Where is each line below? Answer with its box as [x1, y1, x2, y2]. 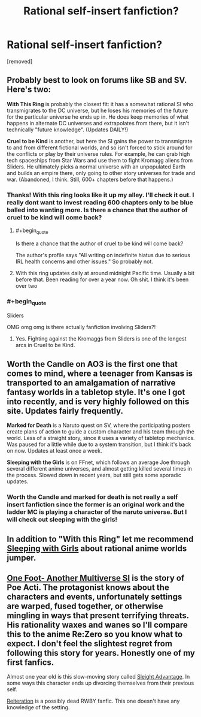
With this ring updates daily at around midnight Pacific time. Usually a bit [15, 269, 195, 276]
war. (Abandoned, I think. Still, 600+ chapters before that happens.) [7, 176, 173, 183]
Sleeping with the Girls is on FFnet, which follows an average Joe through [7, 459, 190, 466]
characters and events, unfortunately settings [7, 592, 182, 602]
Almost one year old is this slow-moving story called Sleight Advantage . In [7, 673, 190, 680]
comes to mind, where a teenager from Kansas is [7, 368, 193, 378]
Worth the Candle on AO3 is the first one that [7, 358, 178, 369]
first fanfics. [7, 657, 54, 667]
